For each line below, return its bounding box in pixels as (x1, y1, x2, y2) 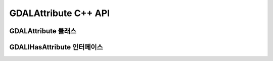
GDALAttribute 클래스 (9, 27, 77, 35)
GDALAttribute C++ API (9, 8, 110, 19)
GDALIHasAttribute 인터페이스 (9, 43, 103, 51)
